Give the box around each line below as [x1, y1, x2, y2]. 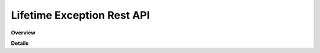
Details [11, 40, 29, 47]
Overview [11, 29, 36, 36]
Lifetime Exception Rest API [11, 9, 151, 22]
